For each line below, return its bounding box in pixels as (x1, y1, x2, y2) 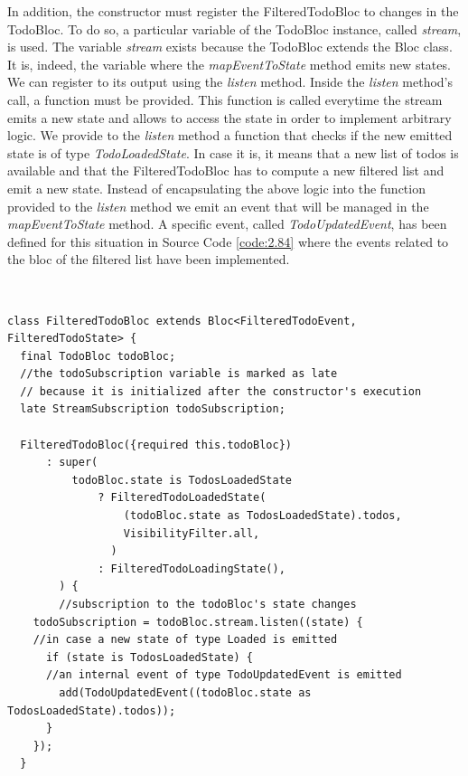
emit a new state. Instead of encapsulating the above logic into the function (7, 178, 426, 197)
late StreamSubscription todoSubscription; (20, 402, 285, 416)
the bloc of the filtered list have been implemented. (7, 250, 290, 269)
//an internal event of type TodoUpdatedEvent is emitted (45, 668, 402, 682)
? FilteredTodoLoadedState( (98, 491, 267, 505)
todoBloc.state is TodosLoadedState (71, 473, 292, 487)
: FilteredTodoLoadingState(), (98, 562, 285, 575)
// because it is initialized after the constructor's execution (20, 384, 422, 398)
